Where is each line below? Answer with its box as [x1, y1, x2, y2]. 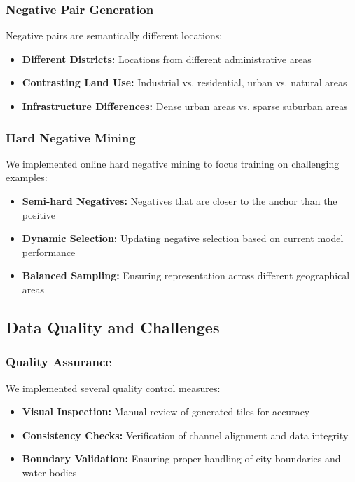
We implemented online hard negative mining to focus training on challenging [6, 156, 340, 170]
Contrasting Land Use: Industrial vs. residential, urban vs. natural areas [22, 75, 347, 90]
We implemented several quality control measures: [6, 380, 221, 395]
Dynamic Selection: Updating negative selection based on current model [22, 231, 344, 246]
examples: [6, 170, 48, 185]
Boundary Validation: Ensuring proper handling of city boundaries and [22, 451, 341, 466]
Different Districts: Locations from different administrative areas [22, 51, 312, 66]
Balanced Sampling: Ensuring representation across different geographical [22, 268, 350, 283]
